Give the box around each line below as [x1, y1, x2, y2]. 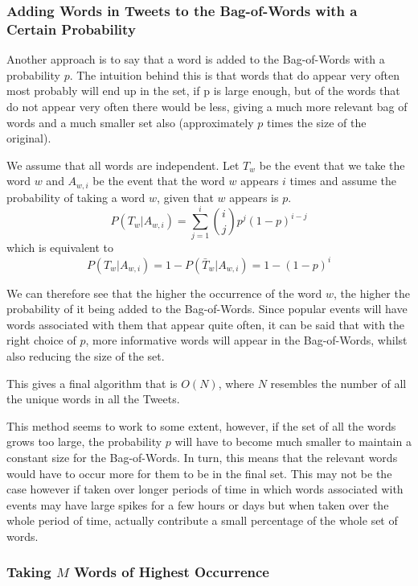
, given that [157, 188, 214, 205]
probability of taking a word [6, 188, 145, 205]
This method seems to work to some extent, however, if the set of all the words [6, 417, 396, 434]
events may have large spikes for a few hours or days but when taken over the [6, 496, 389, 513]
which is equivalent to [6, 239, 114, 256]
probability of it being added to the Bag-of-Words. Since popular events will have [6, 300, 408, 317]
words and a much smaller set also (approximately [6, 113, 254, 130]
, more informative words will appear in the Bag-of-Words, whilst [85, 332, 408, 349]
